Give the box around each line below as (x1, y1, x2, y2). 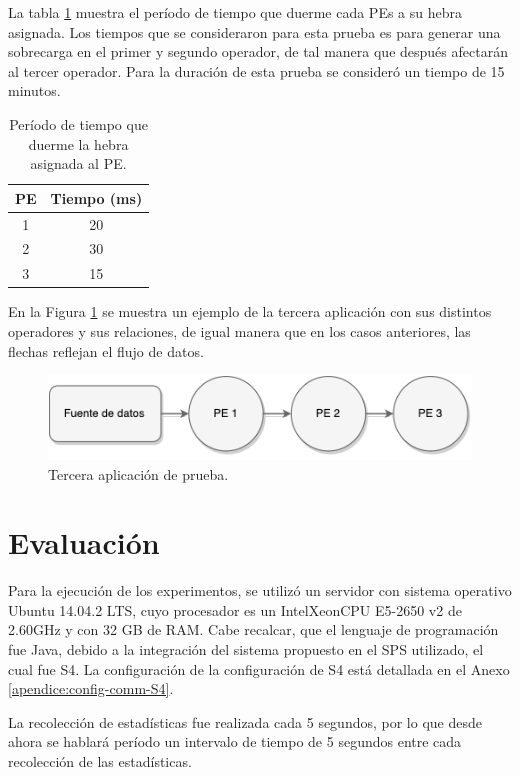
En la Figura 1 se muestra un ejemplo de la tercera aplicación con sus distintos (8, 301, 492, 322)
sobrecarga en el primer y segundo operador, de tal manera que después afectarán (8, 41, 508, 62)
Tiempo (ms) (50, 187, 143, 208)
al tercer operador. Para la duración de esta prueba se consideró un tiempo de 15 (8, 60, 505, 81)
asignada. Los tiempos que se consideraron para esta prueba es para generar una (8, 21, 501, 42)
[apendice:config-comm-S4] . (8, 678, 174, 699)
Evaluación (8, 522, 160, 563)
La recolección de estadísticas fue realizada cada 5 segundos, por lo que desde (8, 711, 482, 732)
